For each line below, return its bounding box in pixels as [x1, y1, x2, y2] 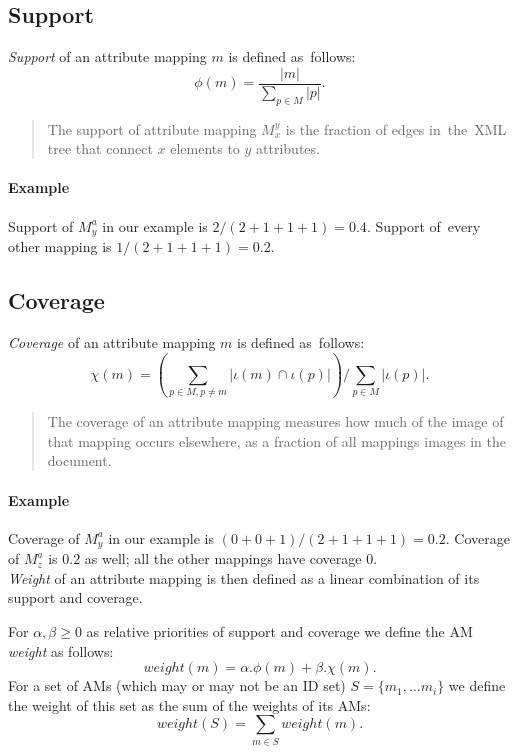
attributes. [256, 138, 320, 159]
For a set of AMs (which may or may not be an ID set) [8, 675, 346, 696]
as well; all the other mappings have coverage [84, 548, 362, 569]
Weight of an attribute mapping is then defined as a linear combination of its [8, 567, 480, 588]
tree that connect [47, 138, 153, 159]
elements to [170, 138, 240, 159]
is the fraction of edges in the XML [285, 118, 507, 139]
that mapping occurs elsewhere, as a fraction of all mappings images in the [47, 430, 507, 451]
